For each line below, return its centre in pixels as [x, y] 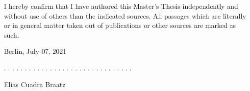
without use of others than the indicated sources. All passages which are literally [125, 15]
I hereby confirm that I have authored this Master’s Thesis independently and [121, 6]
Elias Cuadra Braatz [35, 84]
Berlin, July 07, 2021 [35, 51]
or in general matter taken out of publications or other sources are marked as [120, 25]
